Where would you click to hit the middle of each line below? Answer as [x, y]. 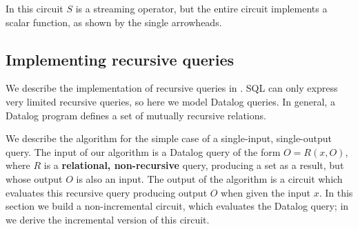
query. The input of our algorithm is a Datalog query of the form [143, 151]
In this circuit [34, 8]
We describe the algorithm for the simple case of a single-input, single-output [169, 138]
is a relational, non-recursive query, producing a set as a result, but [194, 165]
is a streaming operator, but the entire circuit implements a [201, 8]
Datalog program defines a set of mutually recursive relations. [136, 115]
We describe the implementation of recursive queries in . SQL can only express [172, 88]
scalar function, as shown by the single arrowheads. [114, 22]
